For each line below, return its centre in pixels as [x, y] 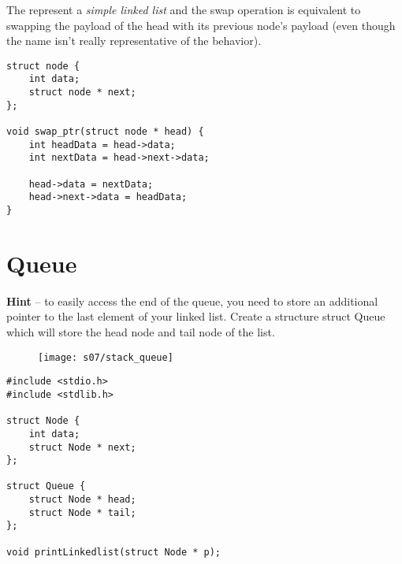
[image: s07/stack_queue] [106, 357]
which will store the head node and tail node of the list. [141, 331]
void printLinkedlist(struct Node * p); [114, 552]
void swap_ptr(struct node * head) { [105, 132]
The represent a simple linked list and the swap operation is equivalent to [184, 9]
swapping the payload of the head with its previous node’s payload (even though [201, 25]
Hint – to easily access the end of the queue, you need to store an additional [192, 301]
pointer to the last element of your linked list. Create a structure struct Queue [196, 316]
